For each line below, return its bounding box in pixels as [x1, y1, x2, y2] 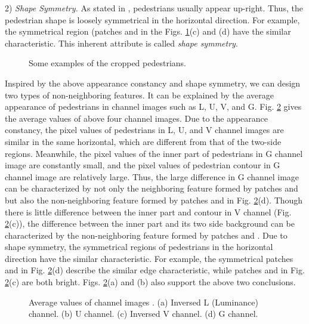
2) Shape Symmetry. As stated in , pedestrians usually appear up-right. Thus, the [5, 2, 303, 14]
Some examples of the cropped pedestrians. [29, 57, 186, 69]
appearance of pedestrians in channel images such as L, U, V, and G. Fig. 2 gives [5, 100, 302, 113]
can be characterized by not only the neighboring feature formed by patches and [5, 182, 298, 195]
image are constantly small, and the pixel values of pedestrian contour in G [5, 159, 280, 171]
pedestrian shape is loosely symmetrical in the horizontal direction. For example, [5, 13, 300, 26]
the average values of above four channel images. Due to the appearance [5, 112, 268, 124]
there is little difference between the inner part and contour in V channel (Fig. [5, 205, 292, 218]
